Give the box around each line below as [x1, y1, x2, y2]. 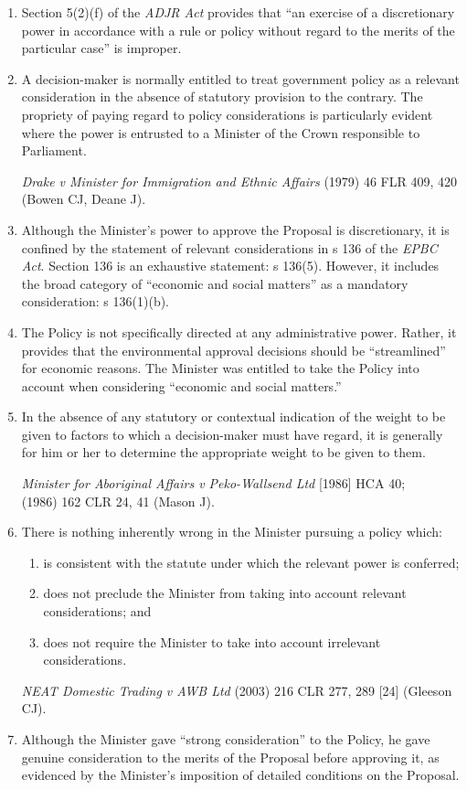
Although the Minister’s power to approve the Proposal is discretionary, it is [21, 219, 450, 239]
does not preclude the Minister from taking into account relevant [43, 583, 407, 603]
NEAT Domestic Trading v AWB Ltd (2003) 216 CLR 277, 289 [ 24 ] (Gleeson [21, 680, 452, 699]
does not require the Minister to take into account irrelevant [43, 632, 381, 651]
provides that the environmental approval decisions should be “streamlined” [21, 340, 446, 359]
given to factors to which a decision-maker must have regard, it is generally [21, 424, 443, 443]
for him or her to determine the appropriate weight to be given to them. [21, 443, 426, 462]
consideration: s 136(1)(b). [21, 292, 170, 311]
